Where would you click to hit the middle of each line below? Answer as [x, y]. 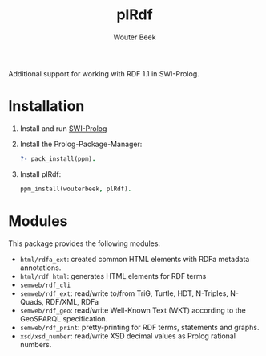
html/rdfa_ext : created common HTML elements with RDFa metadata [135, 259]
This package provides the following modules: [85, 243]
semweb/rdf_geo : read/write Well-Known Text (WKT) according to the [133, 310]
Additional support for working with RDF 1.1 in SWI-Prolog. [104, 73]
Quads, [32, 301]
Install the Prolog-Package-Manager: [81, 144]
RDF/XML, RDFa [72, 301]
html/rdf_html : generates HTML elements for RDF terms [113, 276]
